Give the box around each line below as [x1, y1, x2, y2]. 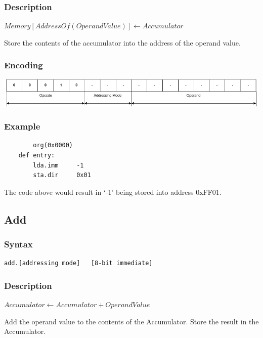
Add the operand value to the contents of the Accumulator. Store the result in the [4, 316, 259, 326]
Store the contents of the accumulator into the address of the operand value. [4, 37, 241, 48]
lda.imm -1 [33, 161, 84, 169]
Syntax [4, 238, 33, 250]
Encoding [4, 59, 43, 71]
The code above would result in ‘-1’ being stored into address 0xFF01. [4, 186, 222, 197]
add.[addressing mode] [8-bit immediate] [4, 260, 153, 267]
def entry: [18, 152, 55, 159]
